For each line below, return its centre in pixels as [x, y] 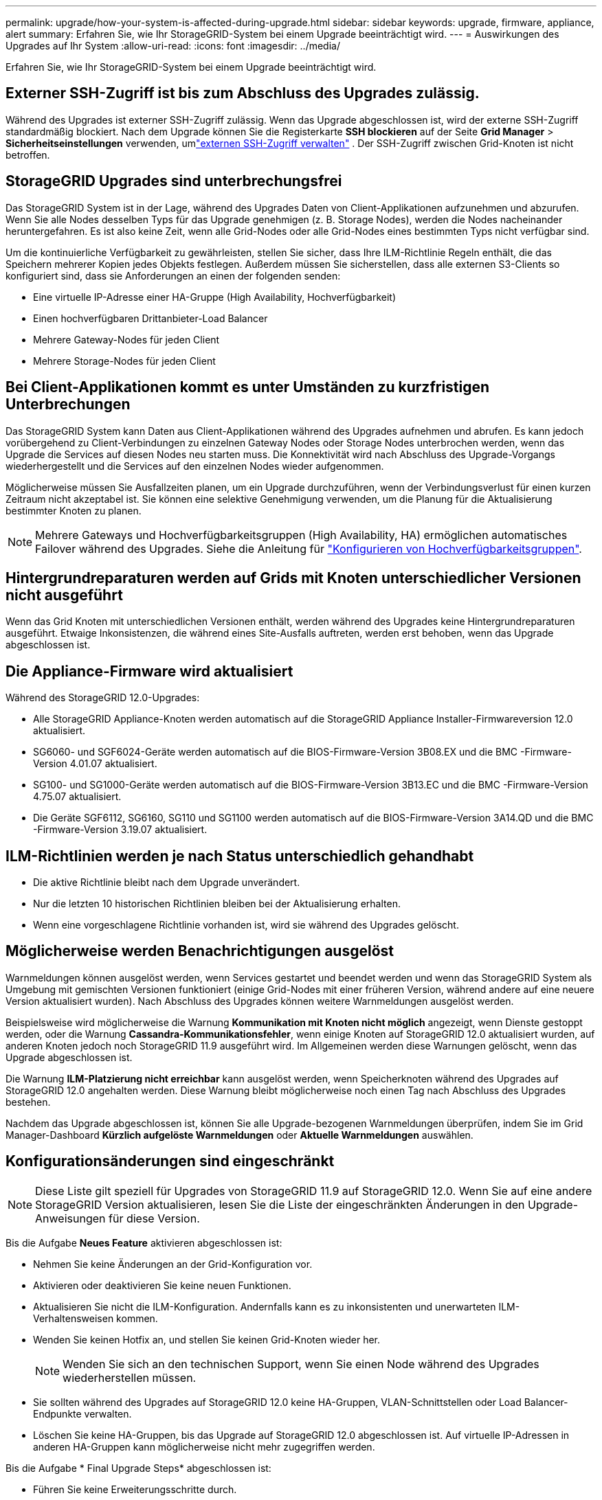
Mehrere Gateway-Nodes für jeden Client [126, 339]
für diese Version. [154, 1218]
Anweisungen [70, 1218]
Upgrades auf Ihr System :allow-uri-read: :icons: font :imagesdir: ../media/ [173, 46]
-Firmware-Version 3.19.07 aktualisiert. [120, 830]
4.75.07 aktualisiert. [77, 797]
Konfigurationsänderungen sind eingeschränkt [170, 1161]
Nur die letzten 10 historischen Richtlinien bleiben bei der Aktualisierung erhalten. [217, 904]
